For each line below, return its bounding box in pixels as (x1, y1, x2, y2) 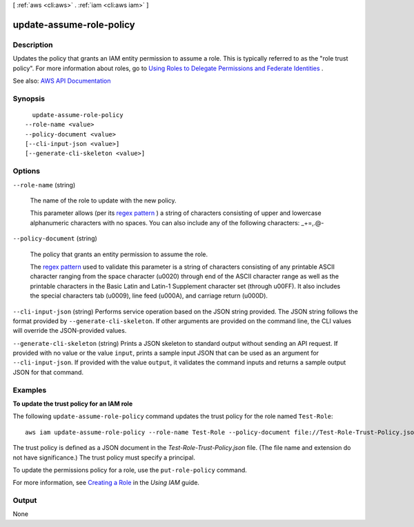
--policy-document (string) (12, 234, 98, 242)
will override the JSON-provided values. (12, 327, 127, 335)
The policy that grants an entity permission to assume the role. (30, 250, 208, 258)
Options (12, 166, 41, 176)
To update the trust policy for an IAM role (12, 400, 133, 408)
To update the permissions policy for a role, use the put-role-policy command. (12, 466, 248, 474)
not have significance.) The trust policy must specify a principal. (12, 453, 196, 462)
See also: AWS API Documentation (12, 76, 111, 85)
